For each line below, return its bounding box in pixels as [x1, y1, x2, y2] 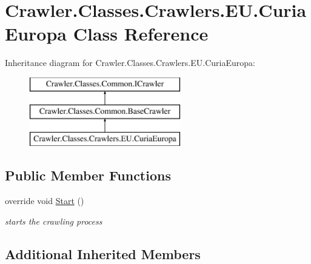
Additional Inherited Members [5, 244, 201, 263]
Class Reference [73, 21, 209, 46]
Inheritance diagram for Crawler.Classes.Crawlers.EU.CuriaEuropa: [5, 56, 255, 69]
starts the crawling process [5, 214, 102, 227]
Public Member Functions [5, 166, 171, 185]
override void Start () [5, 194, 84, 207]
